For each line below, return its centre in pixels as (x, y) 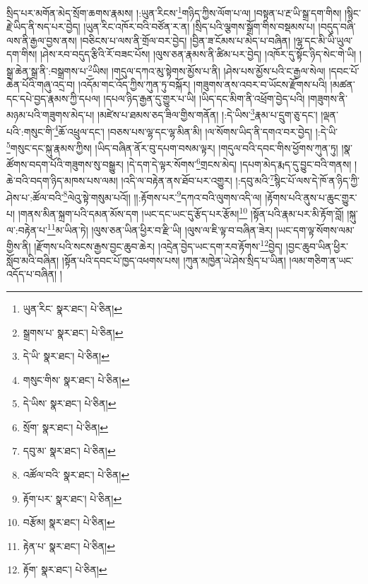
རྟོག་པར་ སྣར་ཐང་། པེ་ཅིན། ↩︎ (72, 498)
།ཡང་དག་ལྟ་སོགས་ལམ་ (315, 229)
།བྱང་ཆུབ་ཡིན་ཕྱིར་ (317, 246)
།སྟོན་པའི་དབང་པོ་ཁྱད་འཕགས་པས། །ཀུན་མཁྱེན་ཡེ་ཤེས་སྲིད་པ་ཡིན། (174, 260)
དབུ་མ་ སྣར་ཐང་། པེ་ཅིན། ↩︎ (69, 451)
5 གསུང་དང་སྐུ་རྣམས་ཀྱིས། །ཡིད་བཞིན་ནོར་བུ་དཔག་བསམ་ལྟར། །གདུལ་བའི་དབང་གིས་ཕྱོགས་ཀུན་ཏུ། (172, 146)
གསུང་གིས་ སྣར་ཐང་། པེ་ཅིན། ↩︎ (76, 379)
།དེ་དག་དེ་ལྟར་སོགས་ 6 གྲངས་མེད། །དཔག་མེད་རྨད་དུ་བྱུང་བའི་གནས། (239, 163)
